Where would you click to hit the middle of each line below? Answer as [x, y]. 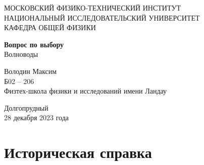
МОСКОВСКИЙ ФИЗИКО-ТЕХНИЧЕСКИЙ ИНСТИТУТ [92, 8]
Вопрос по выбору [34, 44]
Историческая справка [78, 152]
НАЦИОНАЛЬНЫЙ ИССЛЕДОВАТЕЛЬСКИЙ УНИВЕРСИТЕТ [102, 17]
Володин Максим [31, 71]
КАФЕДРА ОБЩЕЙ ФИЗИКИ [50, 27]
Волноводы [21, 54]
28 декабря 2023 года [37, 117]
